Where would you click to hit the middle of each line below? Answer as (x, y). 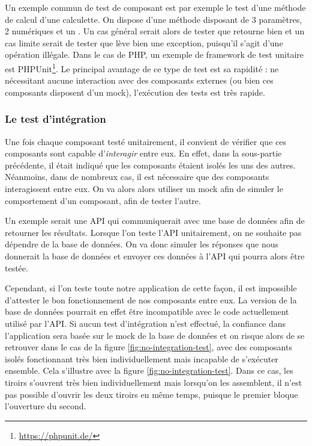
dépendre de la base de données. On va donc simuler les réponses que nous (142, 244)
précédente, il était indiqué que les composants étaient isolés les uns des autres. (150, 165)
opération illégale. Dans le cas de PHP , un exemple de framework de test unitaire (154, 54)
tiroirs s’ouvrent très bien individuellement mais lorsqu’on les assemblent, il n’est (154, 382)
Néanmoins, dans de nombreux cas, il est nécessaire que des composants (137, 177)
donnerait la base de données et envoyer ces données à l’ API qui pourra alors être (155, 256)
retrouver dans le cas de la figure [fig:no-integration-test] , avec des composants (148, 347)
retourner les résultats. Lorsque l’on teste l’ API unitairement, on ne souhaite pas (153, 232)
